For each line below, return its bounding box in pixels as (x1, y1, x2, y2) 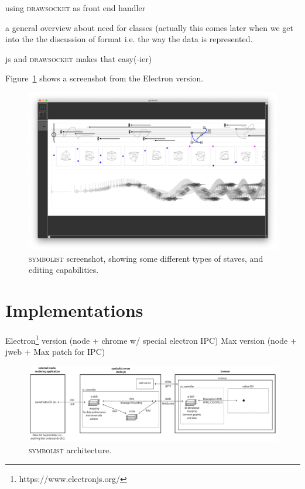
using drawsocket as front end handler (5, 2, 146, 13)
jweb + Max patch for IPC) (5, 346, 105, 358)
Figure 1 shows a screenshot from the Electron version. (5, 72, 204, 84)
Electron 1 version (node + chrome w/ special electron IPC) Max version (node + (5, 333, 297, 346)
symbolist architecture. (29, 444, 112, 456)
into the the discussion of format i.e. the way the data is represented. (5, 33, 253, 45)
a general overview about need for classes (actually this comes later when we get (5, 21, 294, 33)
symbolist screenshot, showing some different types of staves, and (29, 252, 263, 264)
